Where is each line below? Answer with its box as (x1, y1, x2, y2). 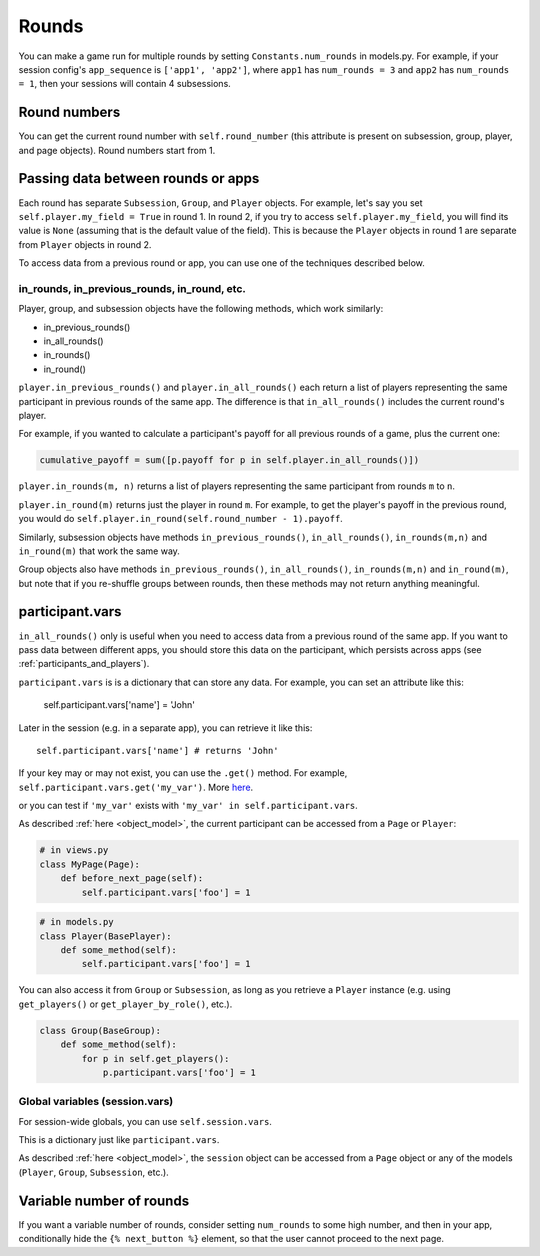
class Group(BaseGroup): (39, 1025, 162, 1036)
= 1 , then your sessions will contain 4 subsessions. (18, 78, 232, 90)
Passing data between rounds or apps (18, 170, 260, 187)
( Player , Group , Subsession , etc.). (18, 1166, 169, 1178)
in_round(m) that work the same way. (18, 545, 180, 557)
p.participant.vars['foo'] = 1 (102, 1066, 257, 1078)
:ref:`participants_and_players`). (18, 658, 150, 670)
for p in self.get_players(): (81, 1053, 230, 1064)
